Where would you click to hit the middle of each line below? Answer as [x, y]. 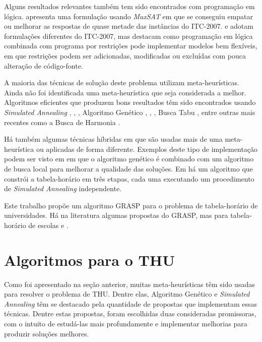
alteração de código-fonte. [44, 65]
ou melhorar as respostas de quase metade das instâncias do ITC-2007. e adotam [129, 26]
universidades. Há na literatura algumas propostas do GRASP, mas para [116, 215]
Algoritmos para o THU [89, 260]
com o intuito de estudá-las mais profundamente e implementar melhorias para [126, 323]
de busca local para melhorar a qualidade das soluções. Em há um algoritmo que [128, 168]
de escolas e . [48, 225]
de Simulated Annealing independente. [63, 188]
